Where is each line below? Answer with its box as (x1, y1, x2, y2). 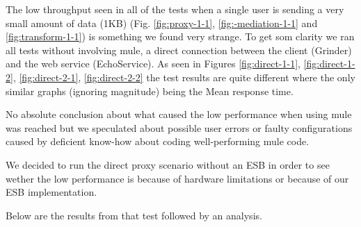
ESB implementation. (6, 185, 97, 199)
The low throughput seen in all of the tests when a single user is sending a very (6, 2, 344, 16)
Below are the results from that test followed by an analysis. (6, 208, 262, 222)
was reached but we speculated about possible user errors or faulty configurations (6, 120, 353, 135)
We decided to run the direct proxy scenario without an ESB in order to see (6, 157, 330, 171)
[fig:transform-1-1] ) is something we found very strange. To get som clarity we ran (6, 29, 355, 44)
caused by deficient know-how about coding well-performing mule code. (6, 134, 310, 149)
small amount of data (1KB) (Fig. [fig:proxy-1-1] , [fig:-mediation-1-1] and (6, 15, 318, 30)
